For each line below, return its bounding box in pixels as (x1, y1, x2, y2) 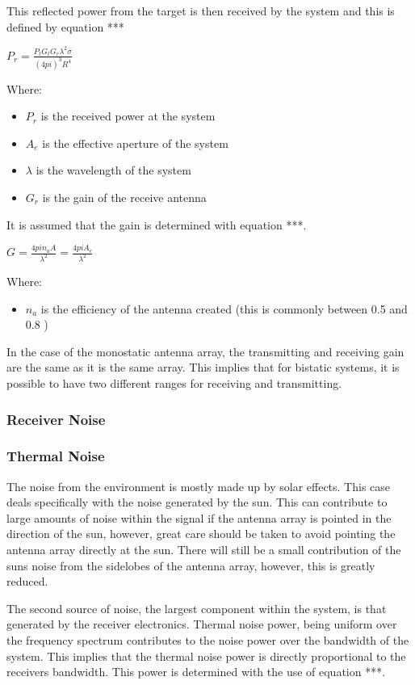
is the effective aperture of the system (42, 134, 228, 151)
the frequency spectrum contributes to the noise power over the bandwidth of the (6, 631, 409, 648)
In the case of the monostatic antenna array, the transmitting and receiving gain (6, 342, 405, 359)
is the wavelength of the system (36, 162, 191, 179)
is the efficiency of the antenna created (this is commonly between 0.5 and (40, 300, 408, 317)
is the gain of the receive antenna (42, 188, 207, 205)
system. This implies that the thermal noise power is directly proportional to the (6, 647, 406, 664)
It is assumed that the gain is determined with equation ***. (6, 216, 307, 233)
